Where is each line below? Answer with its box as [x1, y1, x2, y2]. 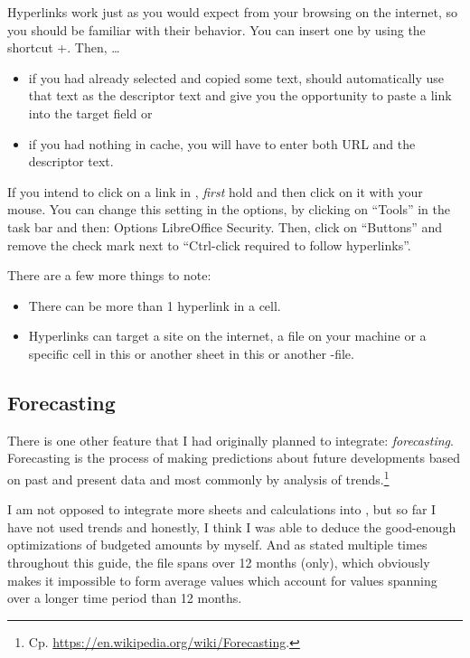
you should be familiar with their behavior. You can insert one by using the [7, 20, 426, 39]
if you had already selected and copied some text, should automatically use [28, 68, 445, 87]
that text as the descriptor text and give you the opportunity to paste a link [28, 86, 452, 105]
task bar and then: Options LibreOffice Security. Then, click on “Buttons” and [7, 217, 443, 236]
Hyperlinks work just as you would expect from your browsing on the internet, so [7, 3, 458, 21]
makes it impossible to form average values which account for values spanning [7, 570, 437, 589]
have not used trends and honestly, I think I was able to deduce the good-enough [7, 517, 456, 536]
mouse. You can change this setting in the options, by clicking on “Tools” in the [7, 200, 450, 219]
